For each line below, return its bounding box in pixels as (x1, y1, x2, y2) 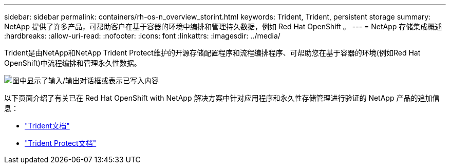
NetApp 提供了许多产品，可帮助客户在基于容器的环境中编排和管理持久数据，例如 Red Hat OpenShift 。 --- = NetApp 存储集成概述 (4, 22, 442, 31)
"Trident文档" (25, 121, 70, 130)
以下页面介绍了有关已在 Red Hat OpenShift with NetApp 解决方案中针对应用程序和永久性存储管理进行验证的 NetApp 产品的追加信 (4, 94, 440, 102)
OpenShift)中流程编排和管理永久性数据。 (4, 59, 141, 67)
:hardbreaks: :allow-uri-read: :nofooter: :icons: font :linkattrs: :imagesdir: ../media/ (4, 31, 280, 40)
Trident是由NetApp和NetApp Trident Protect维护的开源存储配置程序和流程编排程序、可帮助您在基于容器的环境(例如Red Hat (4, 48, 421, 57)
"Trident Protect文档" (25, 139, 97, 147)
